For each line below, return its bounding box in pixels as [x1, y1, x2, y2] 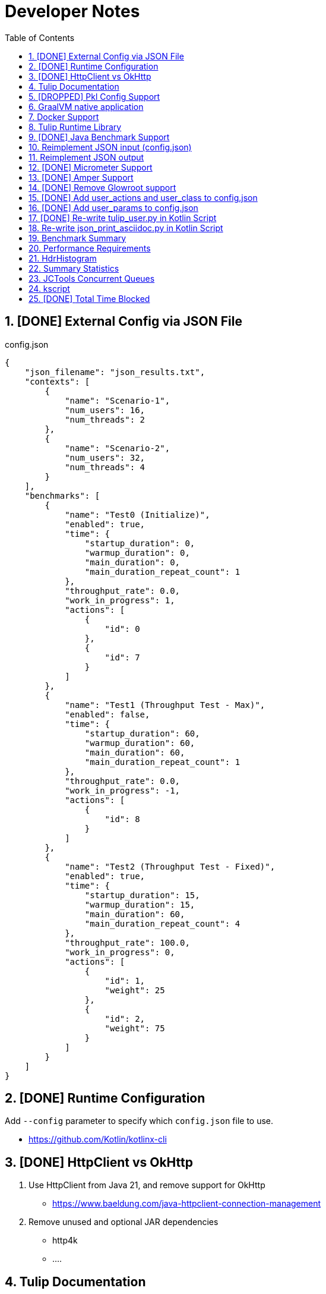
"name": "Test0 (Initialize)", [65, 509, 210, 520]
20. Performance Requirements [29, 243, 151, 253]
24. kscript [29, 283, 70, 294]
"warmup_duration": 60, [84, 738, 195, 748]
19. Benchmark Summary [29, 232, 126, 243]
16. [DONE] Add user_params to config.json [29, 202, 198, 213]
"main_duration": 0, [84, 557, 181, 567]
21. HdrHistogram [29, 253, 97, 263]
